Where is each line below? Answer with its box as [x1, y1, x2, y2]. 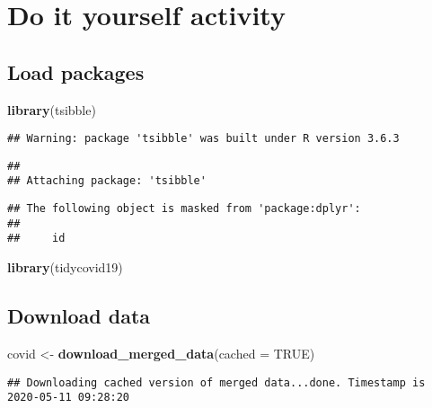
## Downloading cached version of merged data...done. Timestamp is [7, 376, 426, 389]
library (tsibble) [7, 100, 96, 119]
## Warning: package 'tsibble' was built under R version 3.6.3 [7, 132, 400, 146]
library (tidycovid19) [7, 258, 123, 277]
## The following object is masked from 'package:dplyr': [7, 202, 361, 216]
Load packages [7, 58, 145, 85]
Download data [7, 302, 151, 330]
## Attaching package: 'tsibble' [7, 174, 207, 188]
